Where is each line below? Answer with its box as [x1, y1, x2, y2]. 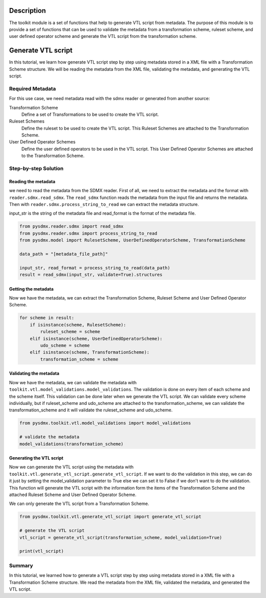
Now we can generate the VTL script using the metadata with [9, 464, 134, 470]
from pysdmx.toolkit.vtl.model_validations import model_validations [19, 420, 191, 426]
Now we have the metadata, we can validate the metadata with [9, 379, 137, 385]
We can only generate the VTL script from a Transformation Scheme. [9, 500, 149, 507]
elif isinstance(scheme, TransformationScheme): [30, 350, 150, 355]
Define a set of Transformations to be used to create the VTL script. [21, 111, 159, 117]
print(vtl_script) [19, 548, 64, 554]
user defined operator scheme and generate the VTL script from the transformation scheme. [9, 33, 197, 39]
